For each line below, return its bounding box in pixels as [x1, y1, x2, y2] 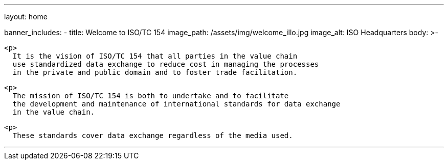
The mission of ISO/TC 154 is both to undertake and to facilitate [12, 92, 289, 100]
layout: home [4, 12, 48, 21]
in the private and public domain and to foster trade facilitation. [12, 68, 298, 76]
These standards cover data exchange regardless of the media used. [12, 131, 293, 140]
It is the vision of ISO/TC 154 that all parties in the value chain [12, 52, 298, 60]
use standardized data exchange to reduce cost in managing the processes [12, 60, 319, 68]
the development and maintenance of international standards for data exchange [12, 100, 341, 108]
